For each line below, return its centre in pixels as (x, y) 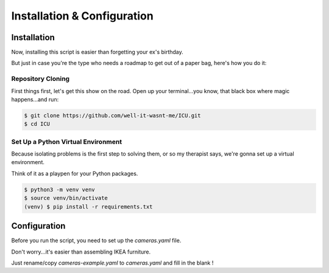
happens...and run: (35, 99)
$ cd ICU (37, 124)
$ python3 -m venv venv (60, 189)
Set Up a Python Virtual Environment (66, 142)
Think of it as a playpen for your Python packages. (75, 173)
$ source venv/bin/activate (66, 198)
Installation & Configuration (82, 16)
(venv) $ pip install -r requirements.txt (88, 206)
